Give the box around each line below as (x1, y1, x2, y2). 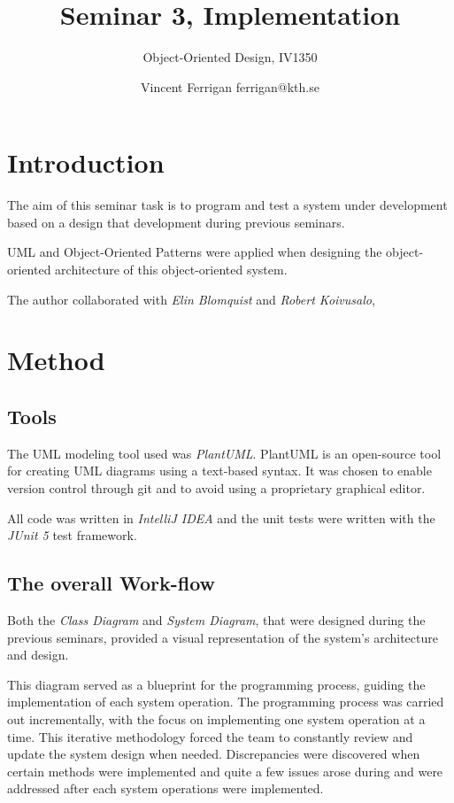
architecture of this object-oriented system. (55, 260, 288, 279)
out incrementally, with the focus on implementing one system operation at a (7, 709, 426, 728)
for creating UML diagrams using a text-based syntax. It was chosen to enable (7, 461, 432, 480)
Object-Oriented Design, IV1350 (142, 48, 318, 66)
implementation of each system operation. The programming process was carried (7, 692, 444, 711)
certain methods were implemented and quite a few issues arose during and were (7, 761, 443, 780)
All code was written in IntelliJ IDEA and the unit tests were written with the (7, 508, 435, 527)
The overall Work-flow (7, 569, 216, 597)
